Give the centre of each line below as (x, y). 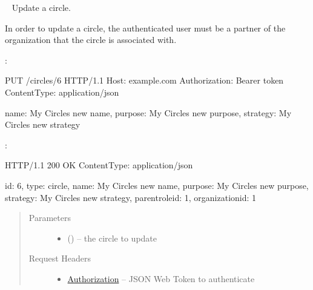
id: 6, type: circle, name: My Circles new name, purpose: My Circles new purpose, (157, 185)
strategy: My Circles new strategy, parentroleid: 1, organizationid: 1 (131, 197)
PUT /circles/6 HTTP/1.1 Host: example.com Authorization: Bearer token (144, 80)
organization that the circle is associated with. (91, 40)
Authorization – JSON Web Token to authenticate (161, 278)
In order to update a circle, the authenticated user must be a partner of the (145, 28)
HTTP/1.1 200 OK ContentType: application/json (99, 165)
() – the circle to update (112, 238)
